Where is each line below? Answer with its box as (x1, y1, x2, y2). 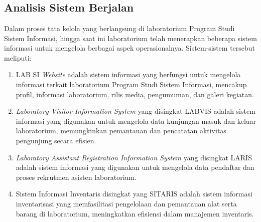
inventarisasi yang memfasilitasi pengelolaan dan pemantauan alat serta (16, 198, 237, 208)
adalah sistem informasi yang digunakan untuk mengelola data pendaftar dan (16, 162, 254, 172)
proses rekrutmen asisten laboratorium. (16, 171, 137, 182)
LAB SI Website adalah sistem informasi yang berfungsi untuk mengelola (16, 69, 241, 80)
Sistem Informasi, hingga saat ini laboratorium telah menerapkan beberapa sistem (4, 33, 257, 43)
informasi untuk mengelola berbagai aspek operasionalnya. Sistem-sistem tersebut (4, 43, 255, 53)
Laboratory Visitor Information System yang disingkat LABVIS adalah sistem (16, 106, 255, 116)
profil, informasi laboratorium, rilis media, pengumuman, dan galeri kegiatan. (16, 89, 254, 99)
